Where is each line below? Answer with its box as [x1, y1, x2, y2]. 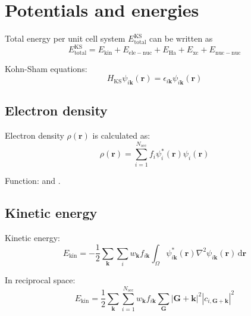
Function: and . [5, 174, 61, 187]
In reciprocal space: [5, 274, 76, 286]
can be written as [149, 32, 213, 45]
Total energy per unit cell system [5, 32, 125, 45]
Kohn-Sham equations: [5, 62, 87, 74]
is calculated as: [92, 129, 150, 142]
